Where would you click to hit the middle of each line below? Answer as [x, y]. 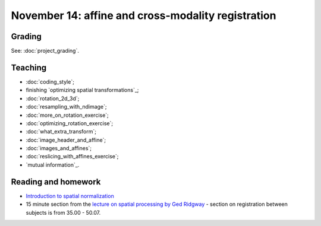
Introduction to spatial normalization [70, 196]
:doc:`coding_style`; [50, 82]
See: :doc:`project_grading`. [45, 51]
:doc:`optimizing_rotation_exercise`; [70, 123]
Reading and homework [56, 182]
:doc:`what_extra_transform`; [61, 132]
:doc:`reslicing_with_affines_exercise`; [72, 157]
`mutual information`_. [53, 165]
